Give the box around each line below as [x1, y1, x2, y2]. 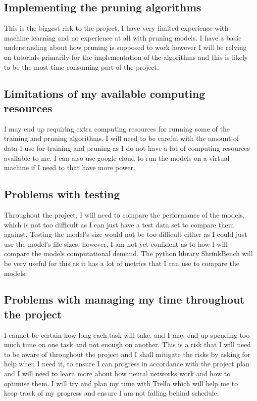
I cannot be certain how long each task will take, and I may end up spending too [4, 329, 250, 340]
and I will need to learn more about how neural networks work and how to [4, 368, 231, 379]
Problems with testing [4, 186, 120, 202]
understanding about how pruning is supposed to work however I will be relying [4, 42, 247, 52]
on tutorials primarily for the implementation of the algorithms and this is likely [4, 51, 248, 62]
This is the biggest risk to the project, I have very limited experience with [4, 23, 229, 33]
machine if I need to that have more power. [4, 162, 135, 173]
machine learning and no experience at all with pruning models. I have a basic [4, 32, 242, 43]
